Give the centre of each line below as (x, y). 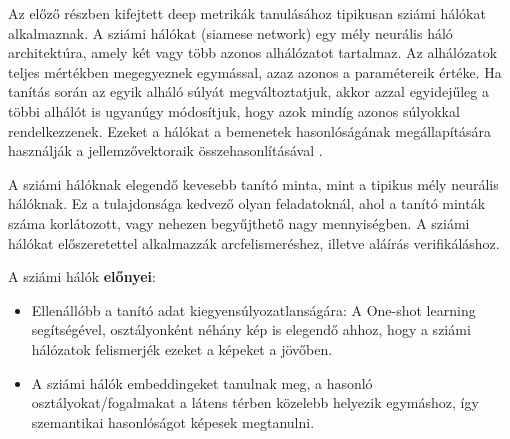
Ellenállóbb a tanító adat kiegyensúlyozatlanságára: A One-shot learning (253, 309)
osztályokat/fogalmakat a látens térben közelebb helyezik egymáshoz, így (255, 402)
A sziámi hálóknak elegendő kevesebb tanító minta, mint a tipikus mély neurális (253, 183)
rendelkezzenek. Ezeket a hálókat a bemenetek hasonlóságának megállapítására (250, 130)
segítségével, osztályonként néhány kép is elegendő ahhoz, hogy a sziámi (251, 329)
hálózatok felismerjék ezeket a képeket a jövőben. (182, 348)
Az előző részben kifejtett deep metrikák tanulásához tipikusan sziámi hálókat (247, 13)
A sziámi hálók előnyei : (82, 276)
